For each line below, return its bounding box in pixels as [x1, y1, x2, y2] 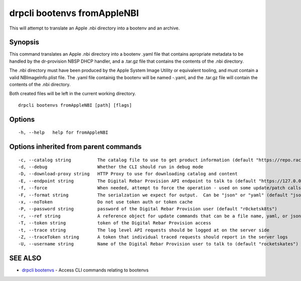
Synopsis [9, 38, 40, 47]
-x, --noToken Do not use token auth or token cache [18, 199, 193, 205]
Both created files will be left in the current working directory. [9, 91, 136, 97]
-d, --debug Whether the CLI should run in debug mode [18, 164, 204, 170]
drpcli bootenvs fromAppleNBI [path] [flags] [18, 102, 132, 108]
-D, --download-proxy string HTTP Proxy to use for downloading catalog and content [18, 171, 238, 177]
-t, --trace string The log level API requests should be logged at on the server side [18, 227, 269, 233]
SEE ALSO [9, 254, 42, 262]
